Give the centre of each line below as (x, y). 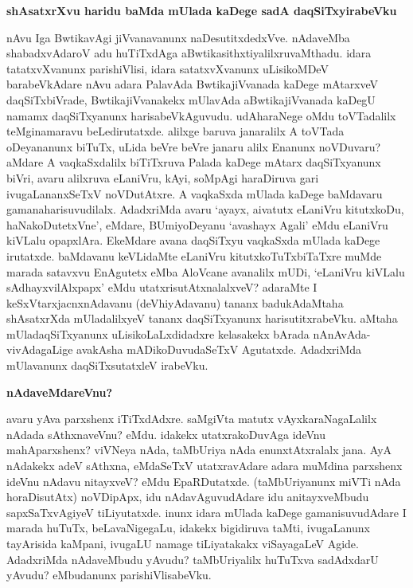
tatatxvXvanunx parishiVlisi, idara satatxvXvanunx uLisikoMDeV (168, 68)
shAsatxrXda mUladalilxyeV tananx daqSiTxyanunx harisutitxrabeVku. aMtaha (202, 318)
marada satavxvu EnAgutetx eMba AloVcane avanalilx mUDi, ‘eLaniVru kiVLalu (206, 271)
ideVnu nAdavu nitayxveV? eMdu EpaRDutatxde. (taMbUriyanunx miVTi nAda (204, 481)
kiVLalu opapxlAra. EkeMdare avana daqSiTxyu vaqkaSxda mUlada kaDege (193, 240)
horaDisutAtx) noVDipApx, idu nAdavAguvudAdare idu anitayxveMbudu (188, 497)
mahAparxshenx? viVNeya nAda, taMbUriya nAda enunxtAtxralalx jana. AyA (199, 450)
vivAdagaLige (40, 349)
